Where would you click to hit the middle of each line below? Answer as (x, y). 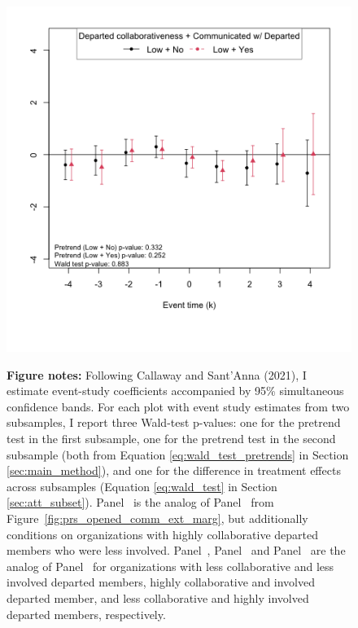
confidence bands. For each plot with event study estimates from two (178, 406)
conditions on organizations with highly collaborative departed (162, 534)
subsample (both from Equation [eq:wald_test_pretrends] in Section (178, 454)
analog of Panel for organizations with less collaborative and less (170, 566)
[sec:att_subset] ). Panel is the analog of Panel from (140, 502)
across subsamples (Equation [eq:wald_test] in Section (142, 486)
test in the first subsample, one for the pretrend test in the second (171, 438)
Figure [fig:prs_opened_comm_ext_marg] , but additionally (157, 518)
